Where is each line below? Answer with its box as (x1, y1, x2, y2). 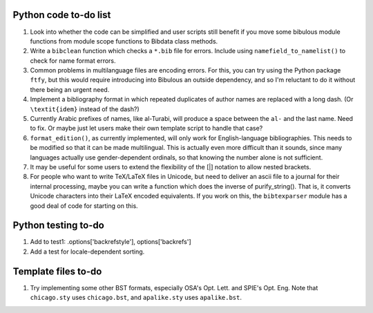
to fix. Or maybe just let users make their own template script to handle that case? (30, 124, 263, 133)
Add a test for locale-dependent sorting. (30, 247, 145, 256)
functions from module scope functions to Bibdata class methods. (30, 37, 218, 45)
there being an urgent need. (30, 85, 110, 93)
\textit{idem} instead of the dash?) (30, 104, 140, 113)
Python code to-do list (12, 9, 111, 21)
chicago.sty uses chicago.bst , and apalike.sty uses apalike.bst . (30, 294, 242, 302)
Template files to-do (12, 265, 102, 277)
